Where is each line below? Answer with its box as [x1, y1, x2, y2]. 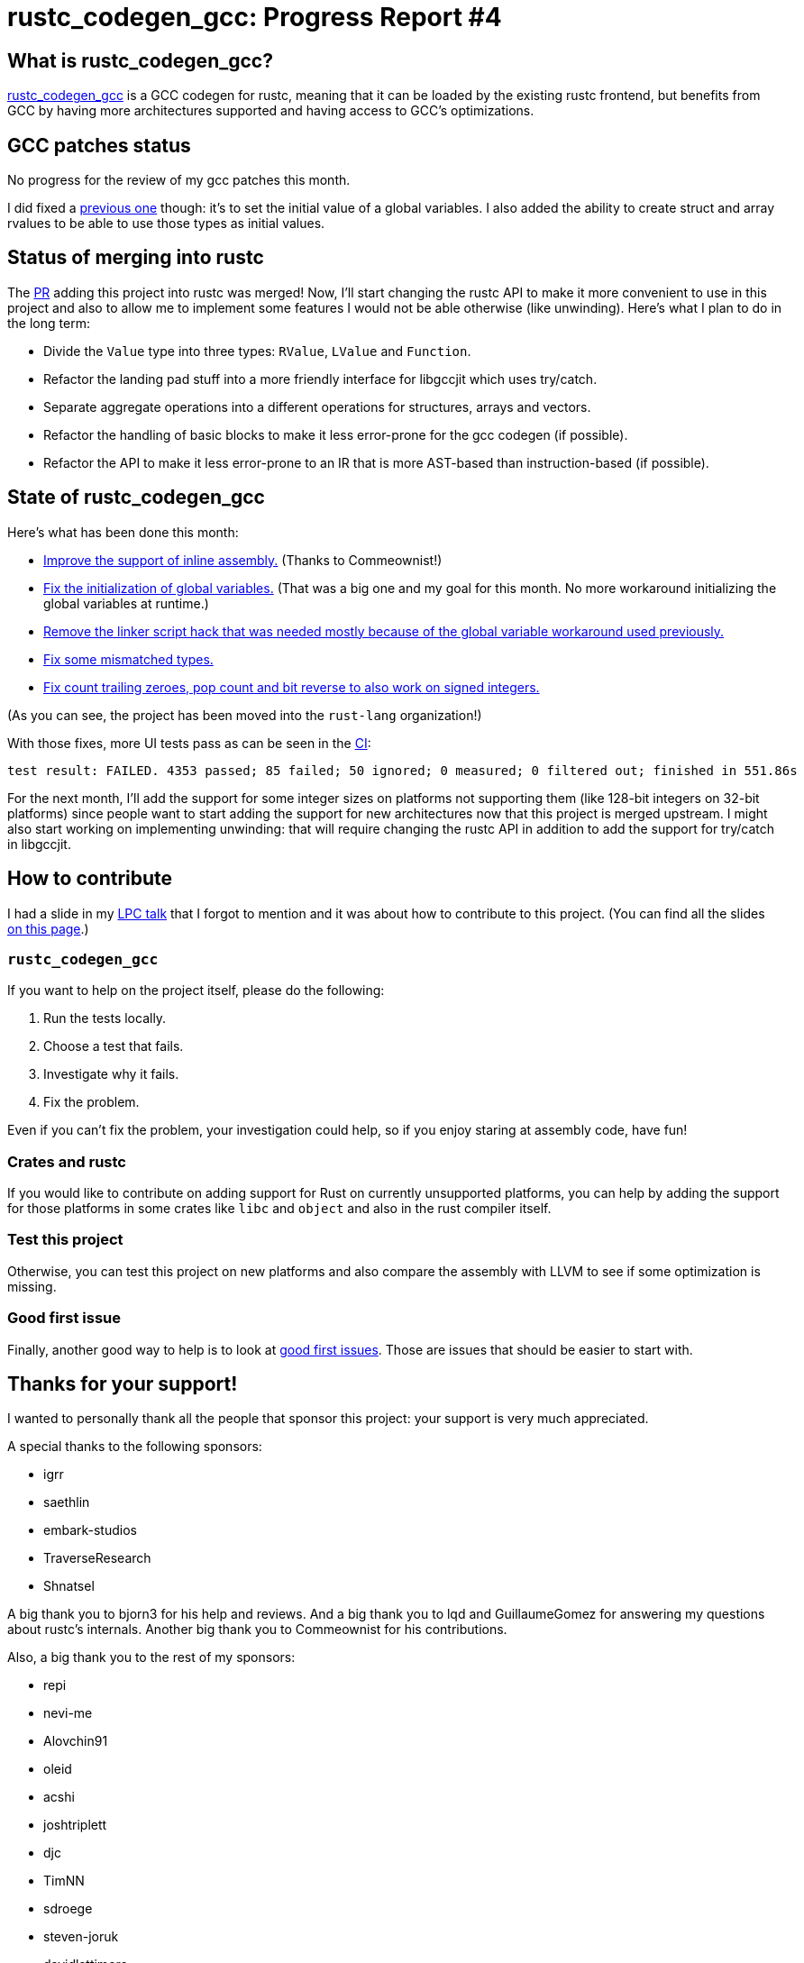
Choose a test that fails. [43, 1038, 184, 1055]
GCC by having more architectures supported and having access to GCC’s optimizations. [7, 103, 534, 119]
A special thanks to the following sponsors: [7, 1438, 262, 1455]
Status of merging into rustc [7, 246, 264, 269]
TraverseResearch [43, 1550, 151, 1566]
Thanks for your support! [7, 1372, 238, 1395]
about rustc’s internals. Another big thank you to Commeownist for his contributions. [7, 1621, 507, 1638]
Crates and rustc [7, 1152, 126, 1171]
